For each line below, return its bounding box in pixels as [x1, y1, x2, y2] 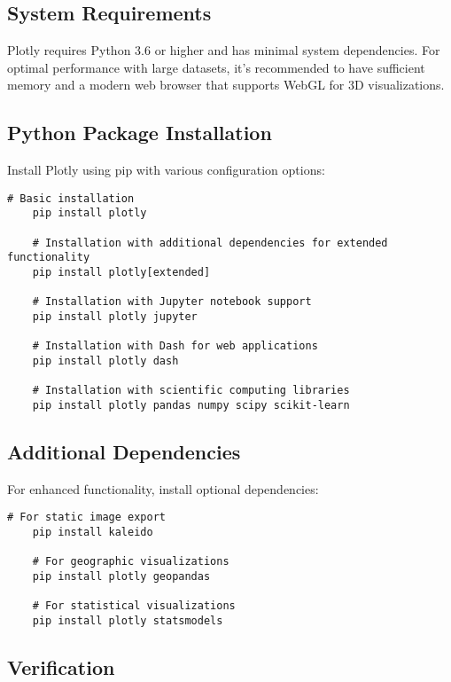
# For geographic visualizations [32, 555, 229, 568]
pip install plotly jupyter [32, 310, 198, 324]
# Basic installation [7, 192, 135, 205]
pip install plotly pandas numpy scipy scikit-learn [32, 398, 350, 412]
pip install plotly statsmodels [32, 615, 223, 628]
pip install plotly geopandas [32, 570, 211, 584]
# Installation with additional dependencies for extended [32, 236, 388, 249]
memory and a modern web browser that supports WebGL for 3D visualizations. [7, 75, 445, 94]
